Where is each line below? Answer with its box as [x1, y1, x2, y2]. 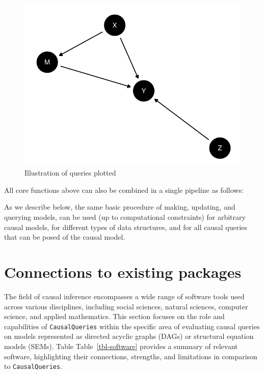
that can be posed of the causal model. [4, 232, 125, 242]
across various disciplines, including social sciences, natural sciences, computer [4, 301, 248, 311]
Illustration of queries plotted [24, 167, 116, 178]
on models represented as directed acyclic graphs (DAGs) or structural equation [4, 331, 254, 341]
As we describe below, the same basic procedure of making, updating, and [4, 202, 235, 212]
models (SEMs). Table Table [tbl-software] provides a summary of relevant [4, 341, 238, 352]
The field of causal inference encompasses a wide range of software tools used [4, 291, 245, 301]
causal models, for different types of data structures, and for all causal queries [4, 221, 247, 232]
